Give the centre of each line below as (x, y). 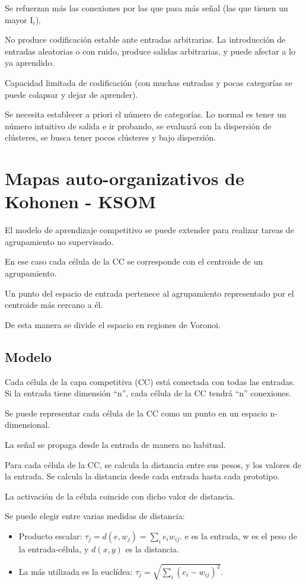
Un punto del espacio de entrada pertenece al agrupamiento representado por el (149, 293)
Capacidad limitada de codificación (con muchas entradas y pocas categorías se (149, 82)
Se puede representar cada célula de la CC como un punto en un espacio (136, 413)
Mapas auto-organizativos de (125, 178)
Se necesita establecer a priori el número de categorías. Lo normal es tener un (146, 114)
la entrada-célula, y (54, 549)
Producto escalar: (50, 535)
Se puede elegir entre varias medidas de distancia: (95, 516)
